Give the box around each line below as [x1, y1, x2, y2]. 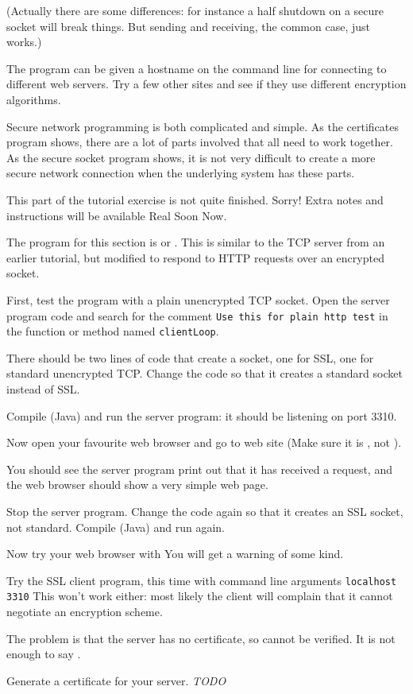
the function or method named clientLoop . [6, 323, 219, 339]
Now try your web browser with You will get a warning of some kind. [6, 545, 344, 562]
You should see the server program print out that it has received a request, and [6, 460, 392, 477]
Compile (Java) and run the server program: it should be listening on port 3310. [6, 407, 397, 424]
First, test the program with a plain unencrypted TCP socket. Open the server [6, 291, 390, 308]
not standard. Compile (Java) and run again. [6, 518, 225, 535]
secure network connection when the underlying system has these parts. [6, 165, 355, 181]
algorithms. [6, 91, 61, 107]
